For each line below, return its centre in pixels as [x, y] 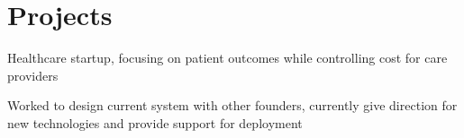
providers [33, 75]
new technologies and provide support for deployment [155, 122]
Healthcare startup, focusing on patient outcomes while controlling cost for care [227, 58]
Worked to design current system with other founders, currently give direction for [232, 105]
